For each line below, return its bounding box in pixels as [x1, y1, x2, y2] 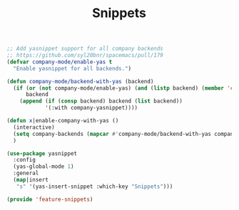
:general [13, 169, 39, 177]
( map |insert [13, 177, 49, 184]
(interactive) [13, 123, 55, 131]
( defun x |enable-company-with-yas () [6, 117, 119, 125]
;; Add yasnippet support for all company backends [6, 45, 163, 53]
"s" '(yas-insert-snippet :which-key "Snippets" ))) [16, 183, 173, 190]
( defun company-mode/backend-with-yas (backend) [6, 78, 154, 85]
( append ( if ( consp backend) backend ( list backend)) [19, 98, 183, 105]
